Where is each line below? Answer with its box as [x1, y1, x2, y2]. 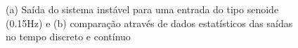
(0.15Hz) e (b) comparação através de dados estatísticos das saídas [6, 15, 293, 30]
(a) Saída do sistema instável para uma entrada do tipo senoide [6, 2, 279, 16]
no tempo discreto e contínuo [6, 29, 131, 44]
